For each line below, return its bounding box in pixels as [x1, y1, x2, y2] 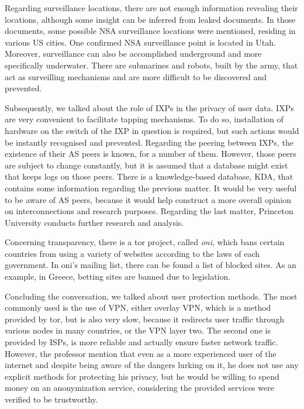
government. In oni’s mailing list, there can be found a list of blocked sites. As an [5, 259, 296, 271]
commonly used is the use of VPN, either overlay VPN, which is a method [5, 301, 271, 314]
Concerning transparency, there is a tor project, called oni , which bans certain [5, 236, 285, 248]
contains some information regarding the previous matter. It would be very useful [5, 181, 297, 194]
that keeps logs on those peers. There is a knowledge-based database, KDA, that [5, 170, 293, 183]
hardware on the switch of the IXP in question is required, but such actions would [5, 124, 299, 136]
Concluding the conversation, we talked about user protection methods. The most [5, 290, 298, 302]
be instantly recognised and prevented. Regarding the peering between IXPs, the [5, 136, 293, 148]
